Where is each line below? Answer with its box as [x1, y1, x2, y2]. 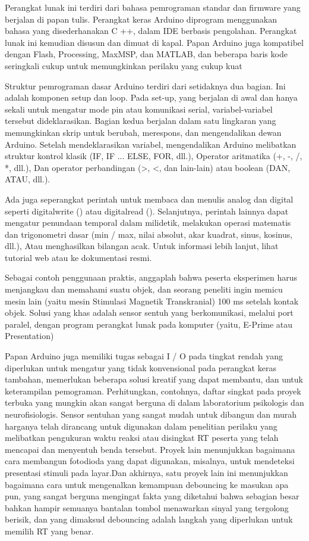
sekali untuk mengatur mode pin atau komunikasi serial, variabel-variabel [5, 102, 273, 115]
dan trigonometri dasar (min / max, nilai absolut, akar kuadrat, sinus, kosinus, [5, 228, 293, 240]
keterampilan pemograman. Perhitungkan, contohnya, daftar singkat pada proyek [5, 384, 301, 397]
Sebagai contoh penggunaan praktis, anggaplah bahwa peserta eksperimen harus [5, 271, 298, 284]
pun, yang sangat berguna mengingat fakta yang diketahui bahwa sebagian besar [5, 490, 299, 502]
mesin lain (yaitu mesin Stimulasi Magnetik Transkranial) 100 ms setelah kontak [5, 294, 299, 307]
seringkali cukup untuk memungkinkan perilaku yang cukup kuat [5, 59, 242, 71]
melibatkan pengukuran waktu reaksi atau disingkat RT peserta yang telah [5, 431, 279, 444]
